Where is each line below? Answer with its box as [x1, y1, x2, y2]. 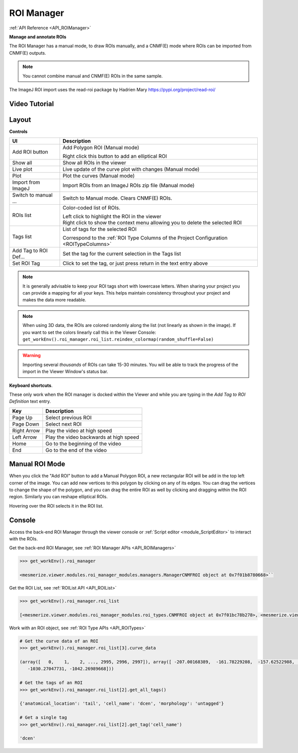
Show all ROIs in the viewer [62, 159, 126, 166]
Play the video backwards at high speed [45, 434, 139, 441]
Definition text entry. [9, 398, 51, 404]
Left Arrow [12, 434, 37, 441]
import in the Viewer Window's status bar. [22, 369, 108, 375]
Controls [9, 128, 28, 134]
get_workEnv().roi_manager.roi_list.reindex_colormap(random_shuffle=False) [22, 336, 214, 342]
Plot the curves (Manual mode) [62, 172, 135, 179]
